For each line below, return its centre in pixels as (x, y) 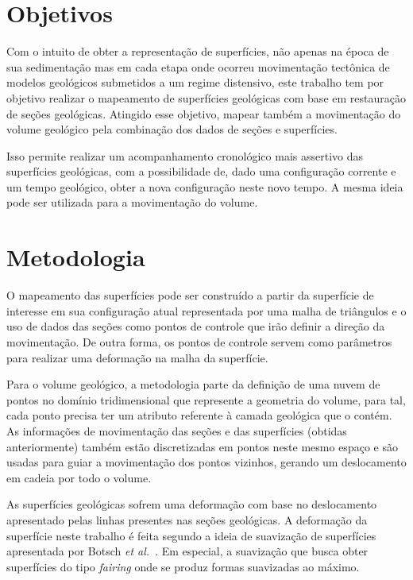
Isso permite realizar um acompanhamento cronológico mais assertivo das (185, 155)
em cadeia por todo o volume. (79, 477)
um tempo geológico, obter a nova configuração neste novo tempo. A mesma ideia (205, 186)
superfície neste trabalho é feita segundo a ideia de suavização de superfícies (191, 535)
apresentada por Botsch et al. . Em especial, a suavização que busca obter (187, 551)
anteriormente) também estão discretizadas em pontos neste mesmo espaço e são (202, 446)
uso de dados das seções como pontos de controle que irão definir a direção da (196, 326)
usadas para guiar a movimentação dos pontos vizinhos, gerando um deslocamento (206, 462)
